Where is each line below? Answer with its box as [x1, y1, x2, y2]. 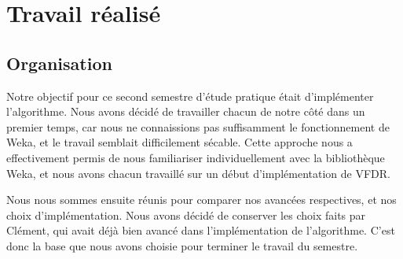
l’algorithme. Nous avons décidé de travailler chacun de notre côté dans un [6, 103, 365, 120]
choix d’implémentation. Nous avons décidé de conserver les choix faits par [6, 206, 366, 223]
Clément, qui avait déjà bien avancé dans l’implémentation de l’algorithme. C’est [6, 222, 395, 239]
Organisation [6, 50, 112, 75]
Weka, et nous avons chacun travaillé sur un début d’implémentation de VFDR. [6, 165, 390, 181]
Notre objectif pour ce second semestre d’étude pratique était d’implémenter [6, 87, 374, 104]
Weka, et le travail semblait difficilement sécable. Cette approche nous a [6, 134, 353, 150]
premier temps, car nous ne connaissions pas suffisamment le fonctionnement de [6, 118, 390, 135]
